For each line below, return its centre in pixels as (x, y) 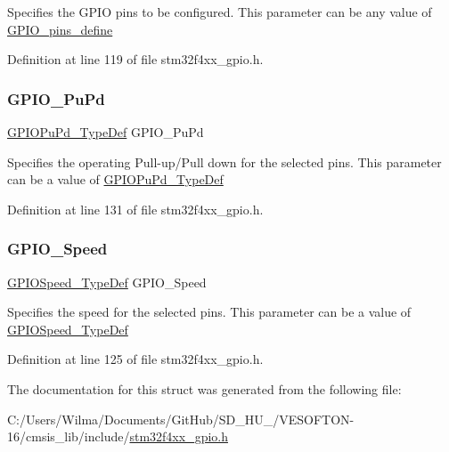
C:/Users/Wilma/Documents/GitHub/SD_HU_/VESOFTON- (181, 419)
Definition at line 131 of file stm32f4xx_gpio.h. (135, 209)
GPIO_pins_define (60, 29)
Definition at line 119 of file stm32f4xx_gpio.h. (135, 59)
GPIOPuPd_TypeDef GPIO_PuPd (106, 132)
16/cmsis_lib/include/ (69, 436)
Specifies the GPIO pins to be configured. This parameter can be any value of (220, 12)
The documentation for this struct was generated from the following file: (204, 388)
